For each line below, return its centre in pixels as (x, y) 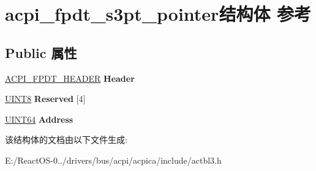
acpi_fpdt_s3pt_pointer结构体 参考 (158, 14)
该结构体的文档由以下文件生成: (66, 140)
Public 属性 (41, 52)
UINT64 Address (39, 119)
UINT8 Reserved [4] (45, 99)
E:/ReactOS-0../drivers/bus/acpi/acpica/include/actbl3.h (113, 160)
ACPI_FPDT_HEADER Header (70, 78)
